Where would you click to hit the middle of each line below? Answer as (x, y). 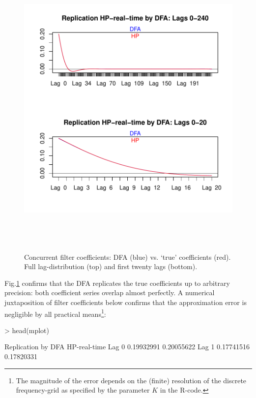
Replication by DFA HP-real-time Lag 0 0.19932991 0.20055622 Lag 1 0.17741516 (127, 347)
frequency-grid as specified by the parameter (83, 390)
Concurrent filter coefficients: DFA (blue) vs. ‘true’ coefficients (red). (128, 257)
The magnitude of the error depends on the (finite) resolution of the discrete (131, 380)
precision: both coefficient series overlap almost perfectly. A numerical (110, 292)
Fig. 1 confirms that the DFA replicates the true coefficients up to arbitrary (117, 283)
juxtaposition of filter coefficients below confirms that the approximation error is (126, 302)
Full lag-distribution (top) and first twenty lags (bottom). (111, 266)
